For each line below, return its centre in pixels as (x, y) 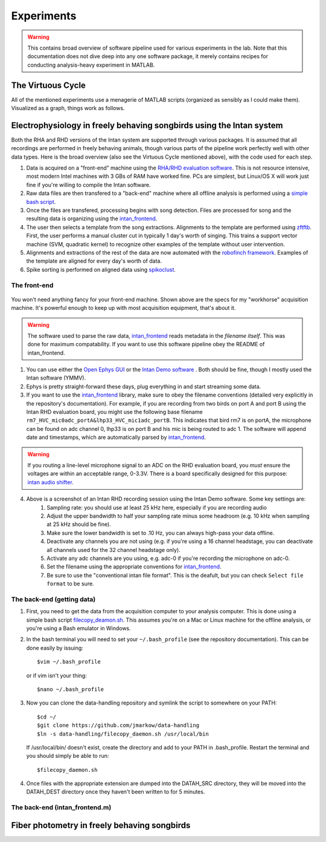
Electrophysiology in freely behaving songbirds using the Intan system (147, 125)
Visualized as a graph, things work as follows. (68, 108)
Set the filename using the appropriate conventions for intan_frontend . (134, 567)
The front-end (32, 285)
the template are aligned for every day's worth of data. (94, 261)
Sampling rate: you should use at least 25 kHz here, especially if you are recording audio (157, 507)
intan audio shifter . (50, 482)
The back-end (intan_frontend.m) (61, 807)
